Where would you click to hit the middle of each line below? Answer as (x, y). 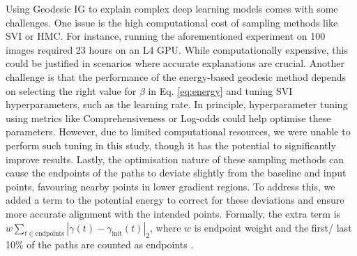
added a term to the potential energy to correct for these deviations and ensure (175, 200)
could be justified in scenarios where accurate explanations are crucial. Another (175, 63)
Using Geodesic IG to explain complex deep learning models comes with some (172, 8)
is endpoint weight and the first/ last (273, 227)
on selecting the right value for (71, 90)
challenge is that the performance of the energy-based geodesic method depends (176, 76)
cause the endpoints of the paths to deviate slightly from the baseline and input (176, 173)
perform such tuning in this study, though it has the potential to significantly (171, 145)
